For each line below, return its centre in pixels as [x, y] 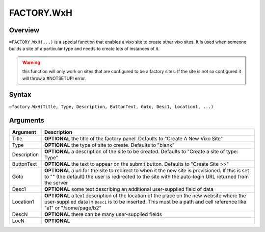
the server [56, 183]
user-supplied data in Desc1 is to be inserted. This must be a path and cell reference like [145, 202]
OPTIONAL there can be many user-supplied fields [103, 214]
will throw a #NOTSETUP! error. [54, 78]
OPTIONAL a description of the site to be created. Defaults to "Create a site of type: [141, 152]
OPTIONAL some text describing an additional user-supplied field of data [129, 189]
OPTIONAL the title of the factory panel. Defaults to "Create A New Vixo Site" [134, 139]
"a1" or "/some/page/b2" [73, 208]
